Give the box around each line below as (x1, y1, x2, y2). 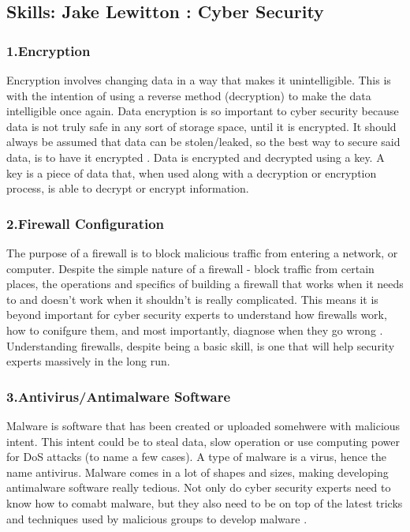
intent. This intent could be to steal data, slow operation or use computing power (6, 433, 400, 449)
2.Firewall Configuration (6, 213, 165, 233)
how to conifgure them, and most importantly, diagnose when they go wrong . (6, 321, 383, 338)
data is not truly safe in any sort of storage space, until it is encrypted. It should (6, 118, 397, 134)
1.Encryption (6, 40, 91, 60)
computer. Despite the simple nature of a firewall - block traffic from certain (6, 260, 375, 276)
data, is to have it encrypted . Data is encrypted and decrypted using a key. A (6, 148, 385, 165)
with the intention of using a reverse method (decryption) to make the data (6, 87, 371, 103)
